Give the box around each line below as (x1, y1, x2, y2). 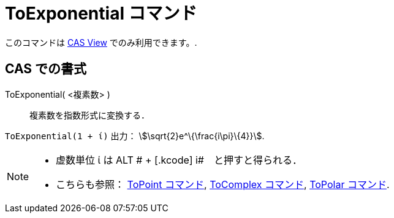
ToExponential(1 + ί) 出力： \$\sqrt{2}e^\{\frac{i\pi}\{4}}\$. (5, 130, 265, 141)
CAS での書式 (5, 61, 87, 77)
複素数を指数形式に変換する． (29, 109, 150, 120)
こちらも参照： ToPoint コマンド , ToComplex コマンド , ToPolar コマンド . (56, 178, 390, 191)
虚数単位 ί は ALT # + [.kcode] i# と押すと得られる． (56, 153, 302, 166)
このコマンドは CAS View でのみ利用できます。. (5, 37, 197, 48)
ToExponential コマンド (5, 3, 197, 24)
